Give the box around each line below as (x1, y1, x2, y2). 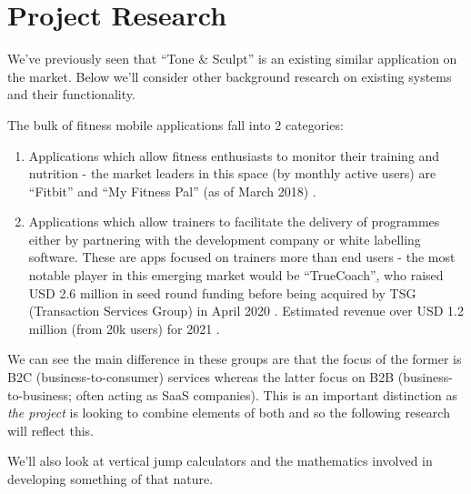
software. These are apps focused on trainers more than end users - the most (28, 247, 456, 267)
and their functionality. (7, 85, 135, 104)
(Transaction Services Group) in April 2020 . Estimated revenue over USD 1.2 (28, 301, 464, 320)
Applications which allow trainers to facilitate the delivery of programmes (28, 212, 440, 231)
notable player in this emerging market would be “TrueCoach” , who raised (28, 266, 444, 285)
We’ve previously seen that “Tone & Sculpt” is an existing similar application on (7, 49, 457, 68)
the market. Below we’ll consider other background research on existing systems (7, 66, 452, 86)
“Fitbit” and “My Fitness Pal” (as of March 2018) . (28, 181, 316, 200)
